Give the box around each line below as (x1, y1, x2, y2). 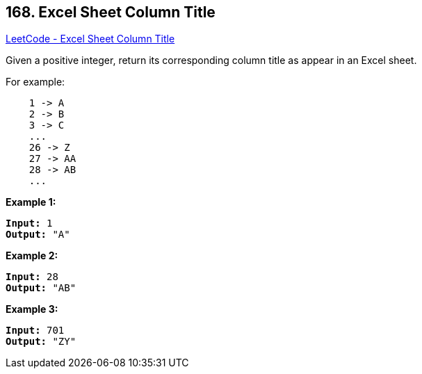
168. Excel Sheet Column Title (6, 3, 216, 21)
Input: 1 (6, 218, 53, 229)
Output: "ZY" (6, 336, 76, 348)
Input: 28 (6, 271, 58, 283)
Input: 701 (6, 325, 65, 336)
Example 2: (6, 250, 58, 262)
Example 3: (6, 303, 58, 316)
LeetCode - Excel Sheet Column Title (6, 33, 175, 45)
